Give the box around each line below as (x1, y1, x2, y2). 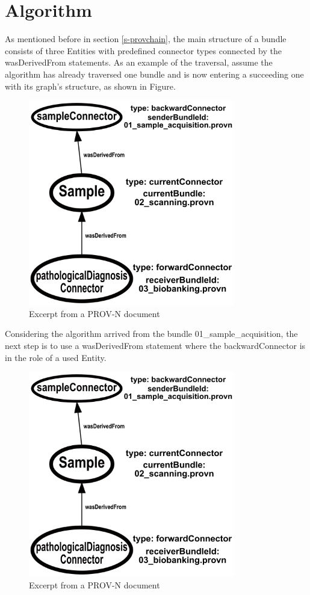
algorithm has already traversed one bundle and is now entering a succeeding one (5, 67, 304, 80)
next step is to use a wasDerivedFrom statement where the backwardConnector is (5, 339, 306, 352)
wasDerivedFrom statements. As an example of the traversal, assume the (5, 56, 273, 69)
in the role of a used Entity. (5, 351, 107, 363)
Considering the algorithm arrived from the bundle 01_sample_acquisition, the (5, 327, 298, 340)
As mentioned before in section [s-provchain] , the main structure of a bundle (5, 32, 287, 45)
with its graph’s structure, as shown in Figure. (5, 79, 176, 92)
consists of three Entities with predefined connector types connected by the (5, 44, 282, 57)
